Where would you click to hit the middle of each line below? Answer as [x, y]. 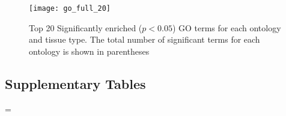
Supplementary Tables [75, 83]
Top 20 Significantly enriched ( [86, 27]
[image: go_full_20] [70, 8]
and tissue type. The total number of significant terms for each [145, 39]
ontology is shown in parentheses [89, 51]
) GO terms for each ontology [227, 27]
